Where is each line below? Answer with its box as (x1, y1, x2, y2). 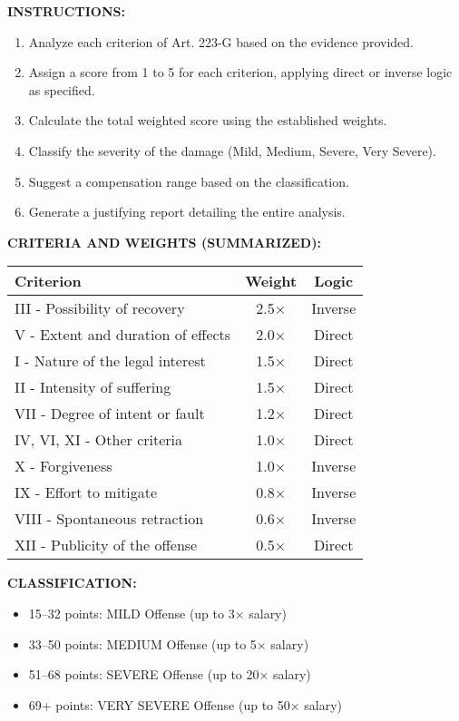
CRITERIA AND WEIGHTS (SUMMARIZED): (7, 232, 321, 251)
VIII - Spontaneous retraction (15, 508, 204, 530)
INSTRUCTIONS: (7, 2, 125, 20)
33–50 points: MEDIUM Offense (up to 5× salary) (28, 634, 309, 653)
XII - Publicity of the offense (15, 534, 198, 556)
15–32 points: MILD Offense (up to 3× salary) (28, 603, 287, 622)
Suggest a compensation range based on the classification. (28, 171, 349, 190)
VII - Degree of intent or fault (15, 403, 205, 424)
